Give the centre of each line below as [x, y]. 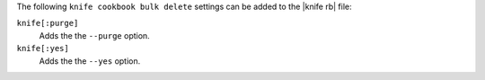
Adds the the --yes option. [90, 61]
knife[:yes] [43, 49]
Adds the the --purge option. [94, 35]
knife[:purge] [48, 23]
